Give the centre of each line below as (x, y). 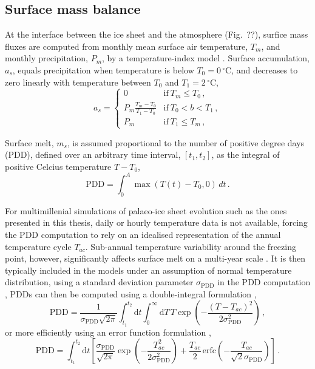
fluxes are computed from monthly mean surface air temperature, (127, 46)
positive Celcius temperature (58, 166)
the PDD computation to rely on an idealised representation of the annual (143, 234)
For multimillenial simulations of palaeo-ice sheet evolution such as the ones (146, 210)
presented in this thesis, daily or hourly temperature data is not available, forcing (156, 222)
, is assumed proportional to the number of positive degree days (186, 142)
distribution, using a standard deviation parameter (99, 282)
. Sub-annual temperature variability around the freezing (191, 246)
